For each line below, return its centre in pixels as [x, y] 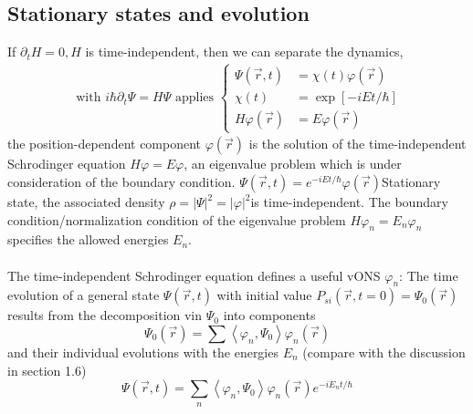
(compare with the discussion [384, 352]
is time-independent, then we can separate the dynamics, [244, 52]
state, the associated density [86, 202]
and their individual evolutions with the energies [143, 352]
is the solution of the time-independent [357, 144]
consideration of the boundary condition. [121, 181]
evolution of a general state [84, 295]
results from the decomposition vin [105, 315]
